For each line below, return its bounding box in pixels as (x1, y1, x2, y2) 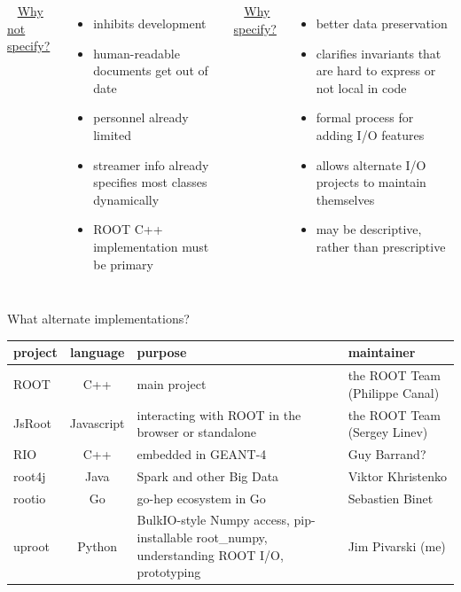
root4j (13, 466, 46, 485)
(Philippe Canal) (348, 383, 440, 401)
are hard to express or (316, 61, 436, 80)
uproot (13, 536, 50, 555)
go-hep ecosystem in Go (137, 488, 266, 507)
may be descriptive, (316, 220, 422, 238)
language (69, 343, 125, 362)
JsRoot (13, 414, 51, 432)
